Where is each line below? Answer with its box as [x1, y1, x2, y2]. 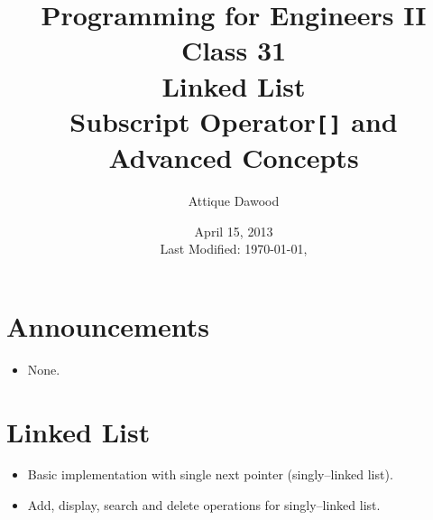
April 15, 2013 [194, 221, 273, 240]
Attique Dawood [188, 191, 280, 209]
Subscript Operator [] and [69, 102, 398, 139]
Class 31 [180, 32, 287, 69]
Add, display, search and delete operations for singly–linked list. [27, 496, 381, 515]
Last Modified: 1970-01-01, [160, 239, 308, 258]
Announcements [6, 307, 209, 344]
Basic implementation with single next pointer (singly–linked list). [27, 465, 393, 484]
